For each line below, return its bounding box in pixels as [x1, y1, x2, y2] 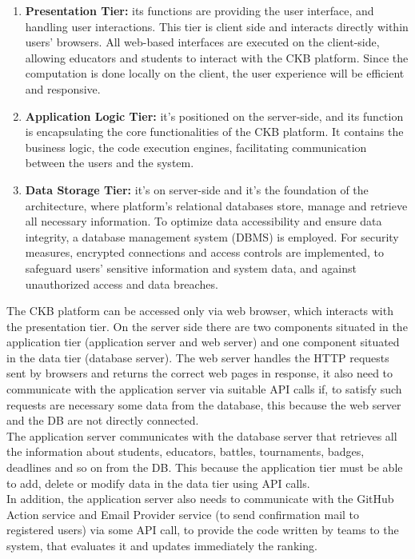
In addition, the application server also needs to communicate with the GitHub [6, 490, 394, 507]
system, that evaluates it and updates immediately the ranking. [6, 537, 317, 553]
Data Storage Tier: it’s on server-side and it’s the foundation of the [25, 181, 369, 198]
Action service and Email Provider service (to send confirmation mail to [6, 505, 360, 522]
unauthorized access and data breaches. [25, 275, 218, 292]
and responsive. [25, 80, 101, 97]
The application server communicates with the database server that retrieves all [6, 427, 397, 444]
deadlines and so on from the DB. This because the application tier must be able [6, 459, 403, 476]
